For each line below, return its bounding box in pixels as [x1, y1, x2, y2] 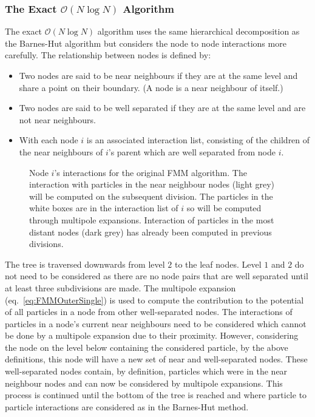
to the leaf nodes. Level [174, 257, 262, 270]
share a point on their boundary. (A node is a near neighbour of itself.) [19, 81, 283, 93]
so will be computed [186, 202, 262, 214]
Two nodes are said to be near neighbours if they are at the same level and [19, 69, 298, 81]
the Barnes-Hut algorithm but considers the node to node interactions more [5, 36, 286, 49]
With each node [19, 134, 78, 146]
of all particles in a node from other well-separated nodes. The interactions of [5, 305, 293, 318]
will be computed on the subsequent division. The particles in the [29, 189, 273, 202]
